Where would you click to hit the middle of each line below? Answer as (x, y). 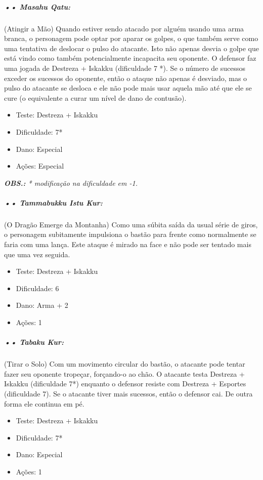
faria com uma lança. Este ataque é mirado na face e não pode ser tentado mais (128, 244)
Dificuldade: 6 (37, 288)
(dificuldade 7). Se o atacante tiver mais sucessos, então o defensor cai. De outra (128, 393)
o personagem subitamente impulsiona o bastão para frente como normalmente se (130, 234)
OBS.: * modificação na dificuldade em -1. (71, 183)
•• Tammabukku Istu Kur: (53, 202)
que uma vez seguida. (37, 254)
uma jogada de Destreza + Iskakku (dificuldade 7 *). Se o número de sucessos (125, 68)
